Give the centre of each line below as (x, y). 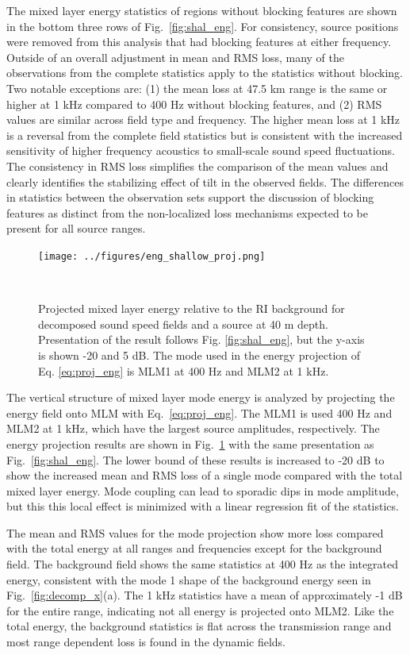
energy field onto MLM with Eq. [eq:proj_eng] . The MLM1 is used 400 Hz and (199, 412)
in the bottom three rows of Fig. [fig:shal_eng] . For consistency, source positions (203, 26)
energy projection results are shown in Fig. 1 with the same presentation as (190, 443)
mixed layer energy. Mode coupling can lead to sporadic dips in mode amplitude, (203, 490)
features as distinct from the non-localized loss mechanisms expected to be (187, 212)
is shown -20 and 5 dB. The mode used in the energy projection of (199, 354)
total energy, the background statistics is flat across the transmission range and (199, 626)
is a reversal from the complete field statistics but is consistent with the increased (205, 135)
